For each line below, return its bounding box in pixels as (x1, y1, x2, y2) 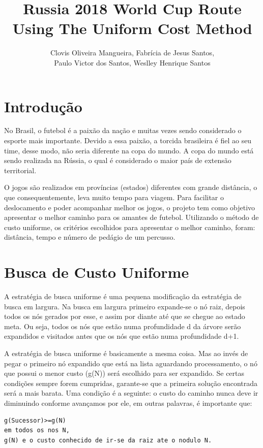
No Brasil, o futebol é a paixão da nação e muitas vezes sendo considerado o (4, 125, 242, 136)
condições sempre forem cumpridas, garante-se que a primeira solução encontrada (4, 377, 258, 388)
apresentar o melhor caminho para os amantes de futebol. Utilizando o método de (4, 212, 259, 222)
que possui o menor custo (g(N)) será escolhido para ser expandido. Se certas (4, 368, 245, 378)
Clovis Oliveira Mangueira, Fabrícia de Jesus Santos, (50, 47, 215, 58)
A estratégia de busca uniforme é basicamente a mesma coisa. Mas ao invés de (4, 348, 248, 359)
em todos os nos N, (4, 427, 70, 434)
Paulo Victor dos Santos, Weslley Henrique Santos (54, 57, 211, 68)
